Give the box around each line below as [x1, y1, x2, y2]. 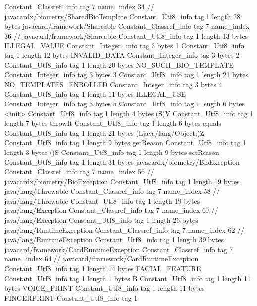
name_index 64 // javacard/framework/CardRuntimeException [4, 254, 199, 264]
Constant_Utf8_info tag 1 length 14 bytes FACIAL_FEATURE [4, 263, 201, 274]
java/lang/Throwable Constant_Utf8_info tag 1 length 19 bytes [4, 195, 200, 205]
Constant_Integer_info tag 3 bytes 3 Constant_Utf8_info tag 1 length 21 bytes [4, 69, 248, 80]
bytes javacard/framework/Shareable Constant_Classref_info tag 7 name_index [4, 21, 250, 31]
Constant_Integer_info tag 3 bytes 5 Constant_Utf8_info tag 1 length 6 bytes [4, 98, 245, 108]
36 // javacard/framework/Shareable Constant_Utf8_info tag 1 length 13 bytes [4, 30, 248, 41]
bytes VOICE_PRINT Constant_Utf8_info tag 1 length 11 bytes [4, 283, 205, 293]
